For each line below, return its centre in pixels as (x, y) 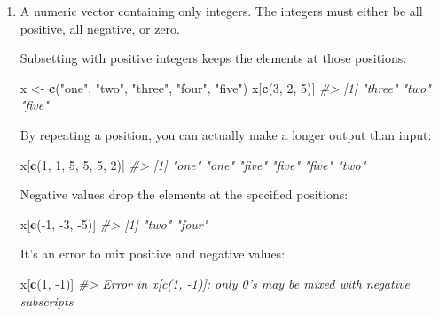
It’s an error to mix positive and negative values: (153, 254)
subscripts (47, 301)
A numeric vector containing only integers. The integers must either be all (221, 11)
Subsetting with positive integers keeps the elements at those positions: (213, 58)
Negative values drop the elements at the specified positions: (184, 194)
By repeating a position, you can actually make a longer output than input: (226, 134)
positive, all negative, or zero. (100, 28)
